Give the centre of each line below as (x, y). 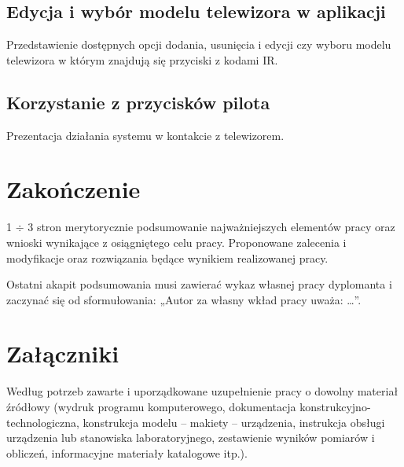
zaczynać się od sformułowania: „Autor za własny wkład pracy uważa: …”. (184, 299)
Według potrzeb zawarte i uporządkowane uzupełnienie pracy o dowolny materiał (202, 391)
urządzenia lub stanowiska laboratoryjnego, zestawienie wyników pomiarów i (191, 438)
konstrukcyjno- (335, 406)
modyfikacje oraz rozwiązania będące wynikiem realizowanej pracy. (167, 257)
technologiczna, (43, 422)
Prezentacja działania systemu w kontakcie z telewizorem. (145, 135)
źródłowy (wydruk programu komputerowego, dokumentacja (151, 406)
